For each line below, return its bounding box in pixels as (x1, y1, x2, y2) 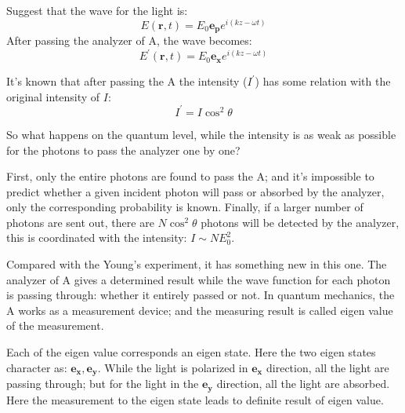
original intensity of (6, 88, 100, 104)
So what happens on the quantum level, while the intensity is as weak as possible (6, 126, 396, 142)
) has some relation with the (255, 73, 391, 90)
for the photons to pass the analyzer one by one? (6, 141, 240, 158)
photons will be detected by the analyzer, (201, 214, 400, 230)
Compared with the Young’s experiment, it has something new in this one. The (6, 256, 387, 272)
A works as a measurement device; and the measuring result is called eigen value (6, 302, 393, 318)
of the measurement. (6, 317, 104, 334)
